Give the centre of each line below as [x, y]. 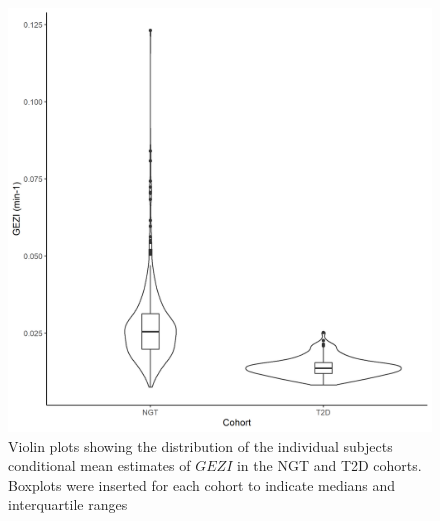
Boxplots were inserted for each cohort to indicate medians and [202, 484]
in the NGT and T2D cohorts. [329, 465]
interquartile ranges [68, 504]
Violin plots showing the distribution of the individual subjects [200, 445]
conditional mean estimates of [99, 465]
